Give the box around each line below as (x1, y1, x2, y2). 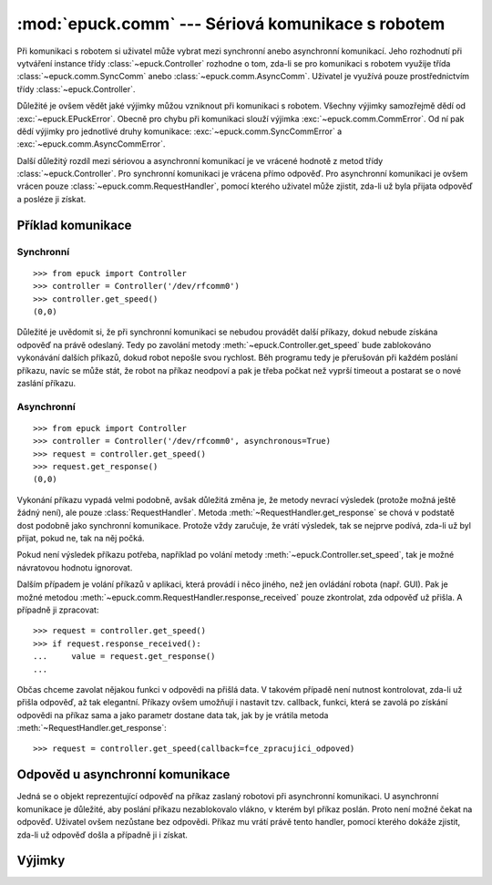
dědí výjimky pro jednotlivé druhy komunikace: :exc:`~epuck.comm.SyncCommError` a (16, 126, 343, 137)
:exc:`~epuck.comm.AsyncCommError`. (16, 139, 166, 149)
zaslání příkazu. (16, 377, 77, 388)
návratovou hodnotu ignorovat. (16, 561, 133, 573)
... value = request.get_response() (33, 652, 216, 662)
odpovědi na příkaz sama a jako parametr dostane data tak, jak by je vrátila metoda (16, 709, 329, 720)
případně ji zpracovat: (16, 604, 99, 615)
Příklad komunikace (16, 217, 132, 232)
